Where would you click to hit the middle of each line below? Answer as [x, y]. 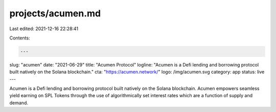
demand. [19, 103]
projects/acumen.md [55, 13]
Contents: [20, 38]
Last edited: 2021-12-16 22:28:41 [44, 29]
